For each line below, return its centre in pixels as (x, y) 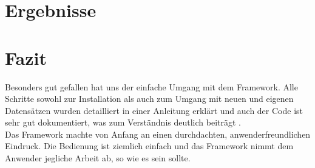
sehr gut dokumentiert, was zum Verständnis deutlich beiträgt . (123, 122)
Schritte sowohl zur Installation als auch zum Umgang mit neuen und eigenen (149, 99)
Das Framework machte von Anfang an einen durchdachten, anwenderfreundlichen (158, 134)
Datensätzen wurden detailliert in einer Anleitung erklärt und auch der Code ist (154, 110)
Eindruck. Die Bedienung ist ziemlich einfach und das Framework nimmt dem (149, 146)
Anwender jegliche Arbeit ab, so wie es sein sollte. (98, 158)
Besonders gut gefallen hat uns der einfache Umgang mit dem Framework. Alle (151, 86)
